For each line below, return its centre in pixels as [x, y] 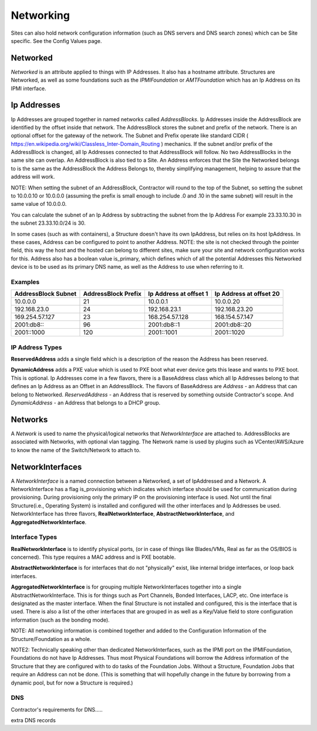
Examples [25, 282]
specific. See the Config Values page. [56, 41]
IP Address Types [36, 347]
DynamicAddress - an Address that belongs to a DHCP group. [86, 403]
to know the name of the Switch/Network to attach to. [76, 450]
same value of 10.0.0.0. [39, 204]
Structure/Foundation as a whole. [51, 639]
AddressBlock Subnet [45, 294]
